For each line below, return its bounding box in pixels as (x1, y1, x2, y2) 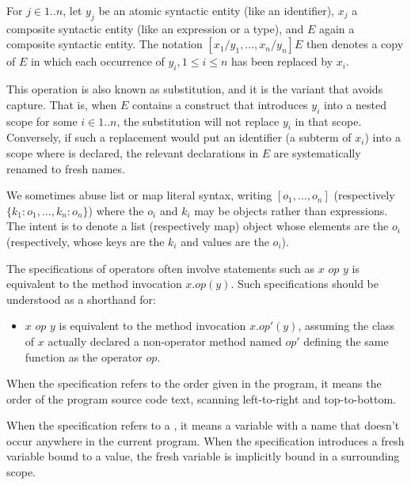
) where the (88, 202, 144, 218)
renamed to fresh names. (6, 160, 125, 176)
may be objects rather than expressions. (194, 202, 388, 218)
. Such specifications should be (230, 275, 379, 292)
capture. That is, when (6, 96, 117, 112)
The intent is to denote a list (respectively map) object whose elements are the (6, 218, 389, 234)
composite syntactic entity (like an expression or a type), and (6, 20, 304, 36)
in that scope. (295, 112, 362, 129)
